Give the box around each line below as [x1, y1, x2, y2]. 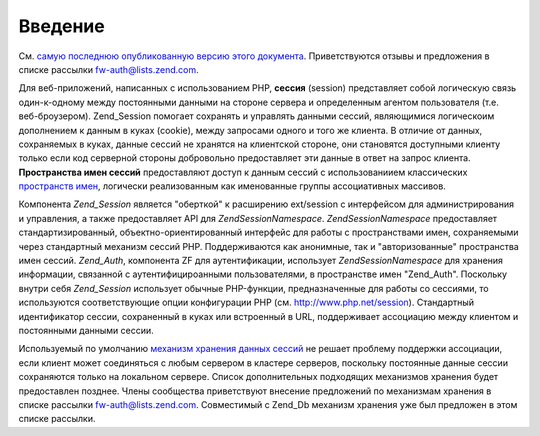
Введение [18, 15, 105, 37]
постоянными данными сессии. [18, 324, 154, 336]
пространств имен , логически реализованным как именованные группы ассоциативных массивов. [18, 180, 447, 192]
